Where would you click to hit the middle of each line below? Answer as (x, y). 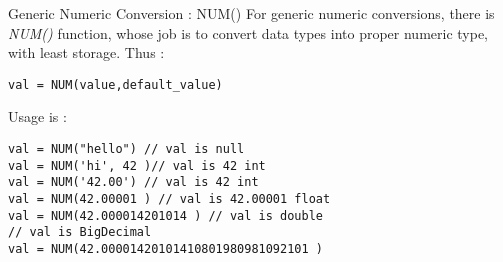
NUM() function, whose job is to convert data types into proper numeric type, (248, 32)
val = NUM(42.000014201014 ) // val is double (165, 215)
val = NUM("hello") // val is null (126, 149)
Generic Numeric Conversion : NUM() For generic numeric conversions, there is (251, 13)
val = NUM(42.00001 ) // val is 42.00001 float (169, 199)
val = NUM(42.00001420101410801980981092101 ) (165, 248)
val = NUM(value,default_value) (115, 84)
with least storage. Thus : (86, 52)
